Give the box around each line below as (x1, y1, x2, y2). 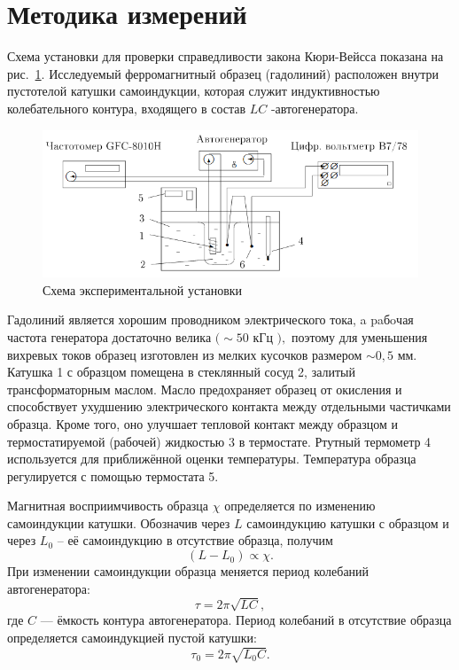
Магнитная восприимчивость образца (7, 496, 209, 515)
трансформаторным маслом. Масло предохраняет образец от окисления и (7, 379, 402, 398)
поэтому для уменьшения (291, 327, 428, 346)
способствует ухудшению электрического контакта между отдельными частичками (7, 397, 451, 416)
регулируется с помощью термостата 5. (7, 466, 219, 485)
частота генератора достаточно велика (7, 327, 212, 346)
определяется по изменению (224, 496, 376, 515)
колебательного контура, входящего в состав (7, 98, 246, 117)
